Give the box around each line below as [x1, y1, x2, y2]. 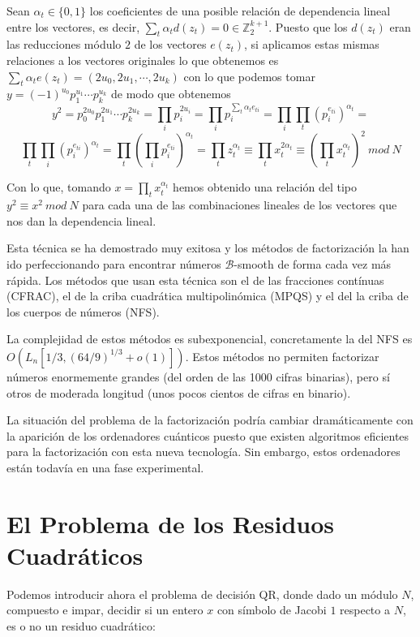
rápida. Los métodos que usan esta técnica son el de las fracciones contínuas [6, 271, 384, 288]
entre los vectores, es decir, [6, 18, 140, 35]
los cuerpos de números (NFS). [6, 303, 160, 320]
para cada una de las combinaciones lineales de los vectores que [82, 196, 397, 213]
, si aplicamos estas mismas [244, 36, 379, 53]
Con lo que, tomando [6, 179, 111, 196]
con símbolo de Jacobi [216, 601, 327, 618]
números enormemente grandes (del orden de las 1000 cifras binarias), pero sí [6, 368, 390, 385]
